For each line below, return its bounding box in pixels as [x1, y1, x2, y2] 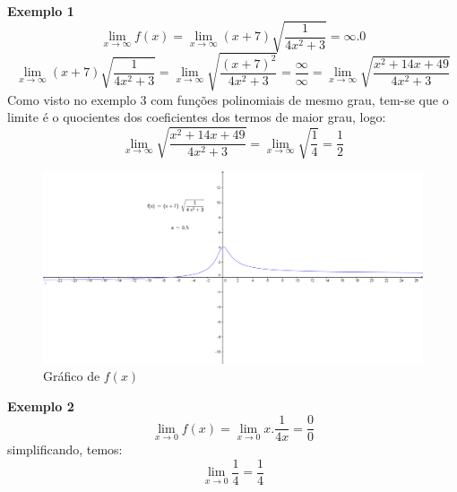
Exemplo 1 [7, 2, 74, 20]
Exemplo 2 [7, 396, 74, 415]
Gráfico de [43, 367, 100, 385]
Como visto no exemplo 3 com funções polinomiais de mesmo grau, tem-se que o [7, 90, 449, 108]
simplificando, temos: [7, 440, 123, 459]
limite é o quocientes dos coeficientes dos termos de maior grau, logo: [7, 108, 386, 126]
